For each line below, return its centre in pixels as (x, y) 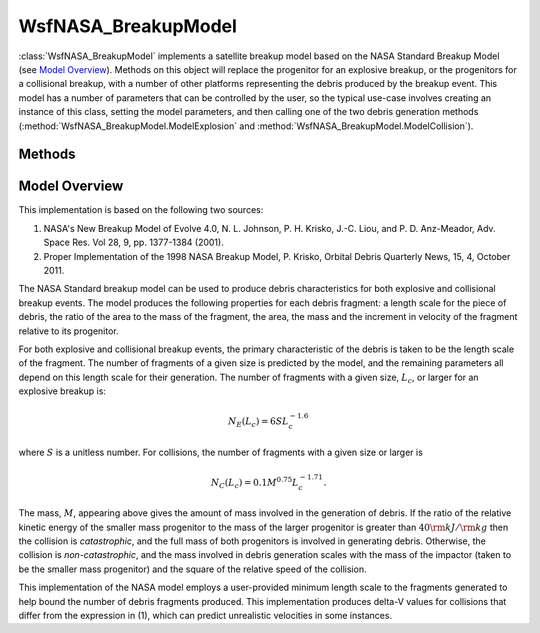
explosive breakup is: (62, 391)
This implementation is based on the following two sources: (141, 210)
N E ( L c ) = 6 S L (258, 422)
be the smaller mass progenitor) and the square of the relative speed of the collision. (192, 569)
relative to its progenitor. (68, 331)
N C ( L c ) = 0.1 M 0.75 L (254, 482)
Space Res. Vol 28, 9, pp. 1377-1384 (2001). (133, 242)
